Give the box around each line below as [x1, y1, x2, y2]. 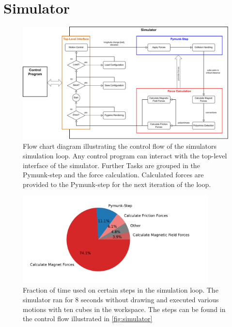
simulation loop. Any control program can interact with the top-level [23, 151, 227, 161]
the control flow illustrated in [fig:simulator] [23, 313, 153, 324]
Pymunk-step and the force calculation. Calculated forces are [23, 170, 204, 180]
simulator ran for [23, 294, 73, 304]
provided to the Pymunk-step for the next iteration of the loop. [23, 179, 211, 189]
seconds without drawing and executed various [80, 294, 219, 304]
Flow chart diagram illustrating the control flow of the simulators [23, 141, 217, 151]
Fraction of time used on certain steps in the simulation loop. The [23, 285, 218, 295]
